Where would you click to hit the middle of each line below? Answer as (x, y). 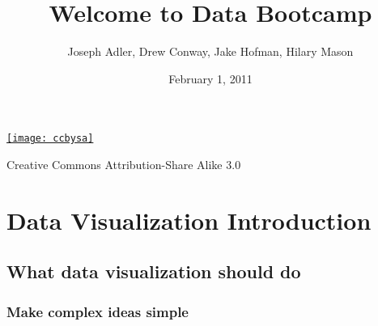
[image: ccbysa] (50, 139)
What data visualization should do (154, 271)
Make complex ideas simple (98, 311)
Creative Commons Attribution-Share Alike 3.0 (124, 164)
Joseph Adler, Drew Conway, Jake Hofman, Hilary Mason (210, 51)
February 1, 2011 (210, 78)
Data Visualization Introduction (189, 220)
